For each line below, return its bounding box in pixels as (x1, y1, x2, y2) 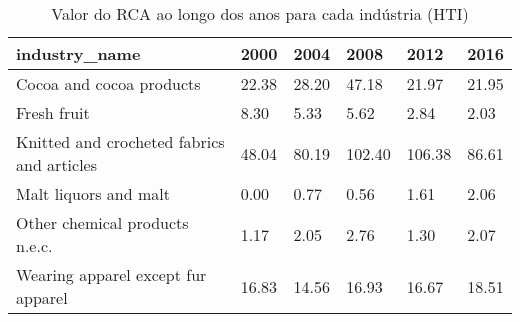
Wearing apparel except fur (16, 263, 207, 286)
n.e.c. (16, 234, 53, 257)
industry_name (16, 42, 141, 65)
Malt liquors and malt (16, 182, 170, 205)
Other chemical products (16, 211, 189, 234)
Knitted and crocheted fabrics (16, 130, 225, 153)
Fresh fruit (16, 101, 90, 124)
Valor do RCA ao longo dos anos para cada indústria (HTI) (51, 2, 469, 25)
